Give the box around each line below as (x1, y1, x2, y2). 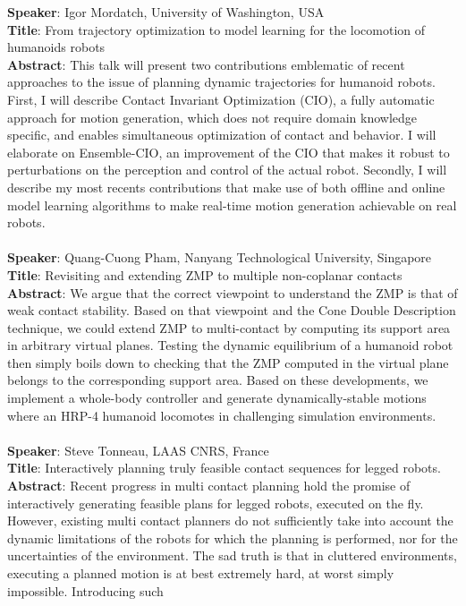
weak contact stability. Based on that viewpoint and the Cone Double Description (7, 301, 456, 320)
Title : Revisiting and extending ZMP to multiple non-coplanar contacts (7, 265, 402, 284)
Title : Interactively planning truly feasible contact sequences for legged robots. (7, 458, 441, 477)
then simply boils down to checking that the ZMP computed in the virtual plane (7, 353, 449, 371)
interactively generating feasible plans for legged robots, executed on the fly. (7, 493, 424, 512)
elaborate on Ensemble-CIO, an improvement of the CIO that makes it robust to (7, 142, 450, 161)
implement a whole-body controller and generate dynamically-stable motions (7, 388, 427, 407)
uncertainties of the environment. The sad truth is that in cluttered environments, (7, 546, 457, 565)
